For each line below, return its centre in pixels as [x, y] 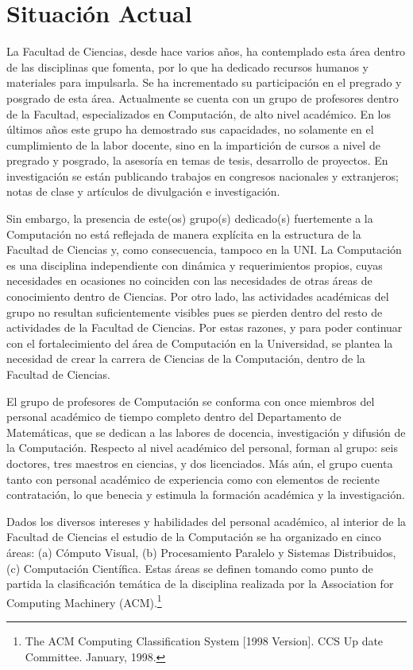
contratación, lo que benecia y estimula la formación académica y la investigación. [206, 495]
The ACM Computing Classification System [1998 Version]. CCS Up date [204, 640]
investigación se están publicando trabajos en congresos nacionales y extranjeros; [203, 175]
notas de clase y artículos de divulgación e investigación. [143, 191]
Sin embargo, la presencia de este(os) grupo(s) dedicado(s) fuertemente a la [190, 218]
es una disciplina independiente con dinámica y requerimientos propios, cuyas [195, 265]
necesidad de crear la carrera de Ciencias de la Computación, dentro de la [186, 358]
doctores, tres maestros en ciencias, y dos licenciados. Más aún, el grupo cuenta [200, 463]
